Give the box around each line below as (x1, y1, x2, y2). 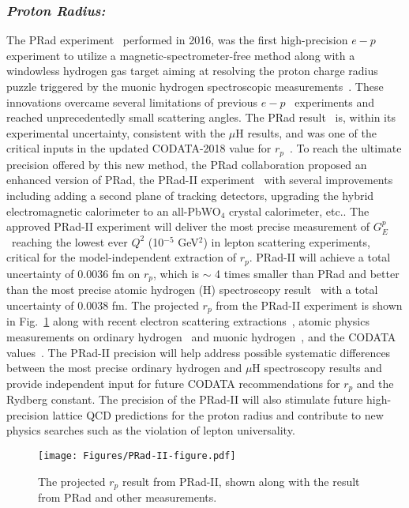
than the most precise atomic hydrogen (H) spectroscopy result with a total (6, 281, 378, 298)
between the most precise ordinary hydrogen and (6, 359, 242, 376)
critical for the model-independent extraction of (6, 249, 237, 265)
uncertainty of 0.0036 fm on (6, 265, 141, 281)
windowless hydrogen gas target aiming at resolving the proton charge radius (6, 62, 378, 79)
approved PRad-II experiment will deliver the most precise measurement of (6, 218, 370, 235)
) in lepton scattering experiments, (203, 233, 370, 250)
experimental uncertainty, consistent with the (6, 124, 226, 141)
